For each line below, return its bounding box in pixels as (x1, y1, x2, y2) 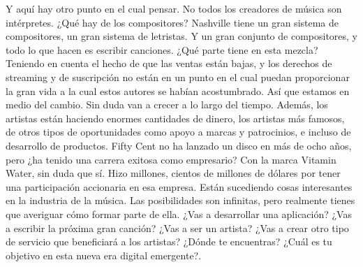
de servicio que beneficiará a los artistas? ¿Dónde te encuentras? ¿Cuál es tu (6, 234, 332, 249)
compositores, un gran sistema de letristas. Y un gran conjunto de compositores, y (6, 29, 358, 43)
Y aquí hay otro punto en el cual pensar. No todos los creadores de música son (6, 1, 342, 15)
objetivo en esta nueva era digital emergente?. (6, 247, 202, 262)
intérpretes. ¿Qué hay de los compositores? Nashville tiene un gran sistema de (6, 15, 339, 29)
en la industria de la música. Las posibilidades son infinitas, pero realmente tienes (6, 193, 355, 208)
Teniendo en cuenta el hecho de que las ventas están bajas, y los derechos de (6, 56, 332, 71)
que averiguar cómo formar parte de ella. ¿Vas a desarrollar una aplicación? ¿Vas (6, 206, 352, 221)
